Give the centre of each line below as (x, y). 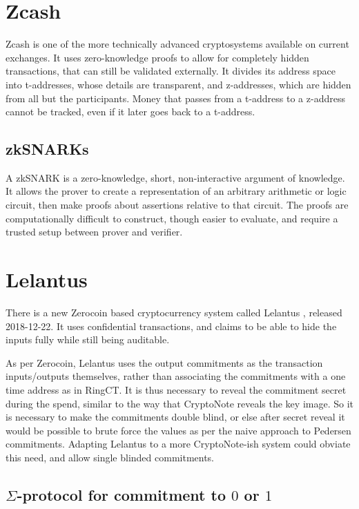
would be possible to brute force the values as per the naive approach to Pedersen (178, 430)
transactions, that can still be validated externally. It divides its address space (171, 71)
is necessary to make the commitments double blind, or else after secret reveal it (175, 417)
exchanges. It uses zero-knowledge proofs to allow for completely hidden (157, 57)
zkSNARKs (47, 149)
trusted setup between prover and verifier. (94, 232)
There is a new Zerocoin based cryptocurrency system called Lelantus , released (174, 312)
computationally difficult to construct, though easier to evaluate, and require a (172, 218)
